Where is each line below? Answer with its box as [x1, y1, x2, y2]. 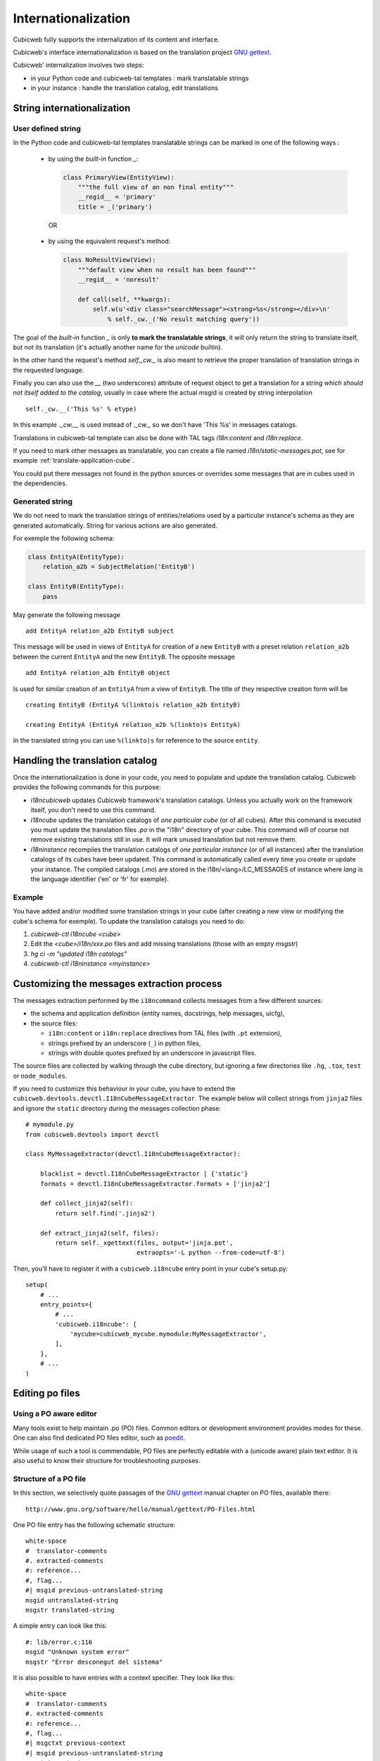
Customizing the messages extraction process [13, 978, 222, 990]
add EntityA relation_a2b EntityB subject [25, 627, 175, 635]
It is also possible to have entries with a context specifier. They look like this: [13, 1673, 235, 1681]
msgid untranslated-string [25, 1596, 119, 1604]
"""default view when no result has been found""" [77, 266, 256, 274]
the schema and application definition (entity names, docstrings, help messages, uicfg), [30, 1009, 285, 1018]
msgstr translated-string [25, 1606, 115, 1614]
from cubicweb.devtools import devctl [25, 1131, 160, 1138]
